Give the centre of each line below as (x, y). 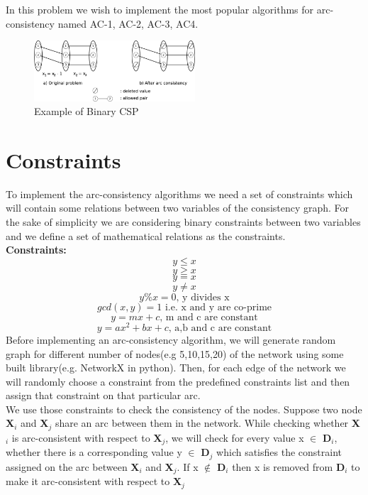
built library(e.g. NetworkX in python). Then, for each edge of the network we (176, 368)
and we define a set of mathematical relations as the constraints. (146, 235)
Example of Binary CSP (87, 111)
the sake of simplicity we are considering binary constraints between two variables (183, 222)
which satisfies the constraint (279, 452)
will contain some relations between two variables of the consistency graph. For (178, 208)
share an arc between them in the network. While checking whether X (207, 423)
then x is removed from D (289, 466)
